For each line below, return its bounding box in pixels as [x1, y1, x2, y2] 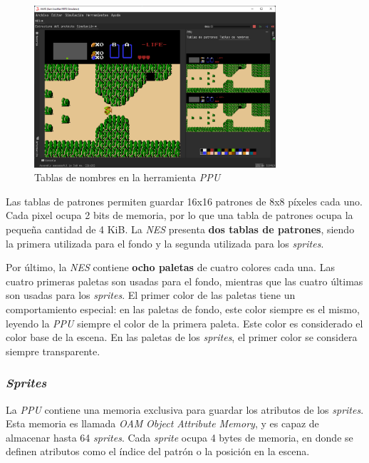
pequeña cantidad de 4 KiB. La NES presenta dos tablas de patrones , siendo [6, 221, 355, 236]
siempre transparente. [6, 343, 100, 358]
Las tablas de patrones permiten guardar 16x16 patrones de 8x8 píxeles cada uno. [6, 193, 363, 208]
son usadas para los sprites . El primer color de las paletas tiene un [6, 288, 296, 302]
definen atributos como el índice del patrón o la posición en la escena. [6, 444, 310, 459]
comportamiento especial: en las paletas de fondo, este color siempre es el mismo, [6, 301, 360, 316]
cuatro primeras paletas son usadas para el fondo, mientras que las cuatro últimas [6, 273, 363, 288]
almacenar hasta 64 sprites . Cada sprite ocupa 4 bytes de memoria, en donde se [6, 429, 353, 444]
